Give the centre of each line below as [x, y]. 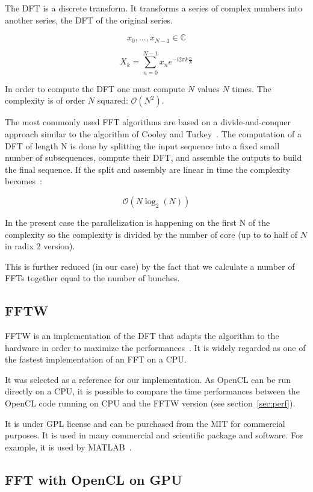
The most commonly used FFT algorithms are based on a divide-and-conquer [148, 122]
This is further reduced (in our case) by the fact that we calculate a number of [150, 266]
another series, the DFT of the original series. [89, 20]
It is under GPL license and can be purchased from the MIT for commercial [145, 423]
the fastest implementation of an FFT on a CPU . [96, 359]
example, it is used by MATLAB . [68, 447]
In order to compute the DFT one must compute [95, 88]
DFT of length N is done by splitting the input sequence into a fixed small [142, 145]
